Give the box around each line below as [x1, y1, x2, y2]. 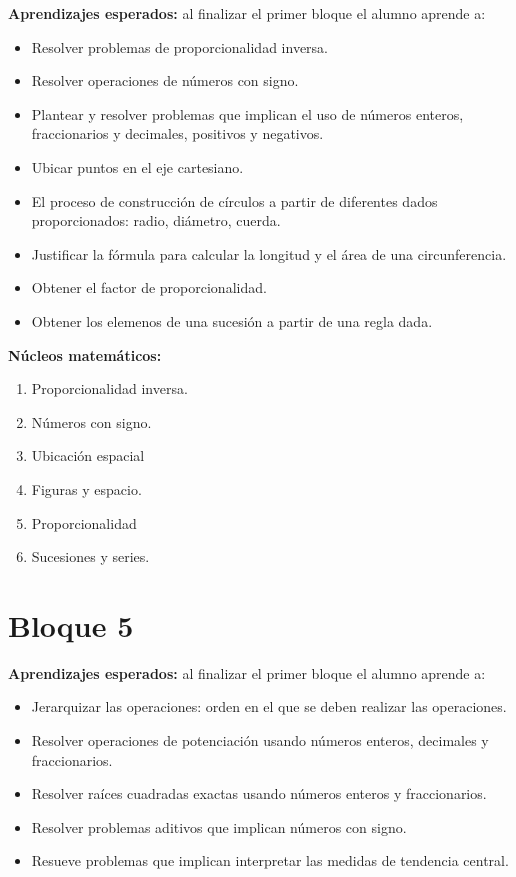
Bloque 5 [8, 604, 134, 645]
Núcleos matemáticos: [8, 344, 162, 365]
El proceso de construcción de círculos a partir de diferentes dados [31, 190, 438, 211]
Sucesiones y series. [31, 546, 150, 567]
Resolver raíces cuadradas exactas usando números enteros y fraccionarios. [31, 783, 487, 804]
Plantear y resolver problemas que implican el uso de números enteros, [31, 103, 464, 124]
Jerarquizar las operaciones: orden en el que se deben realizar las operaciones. [31, 696, 507, 717]
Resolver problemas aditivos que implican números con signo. [31, 816, 407, 837]
